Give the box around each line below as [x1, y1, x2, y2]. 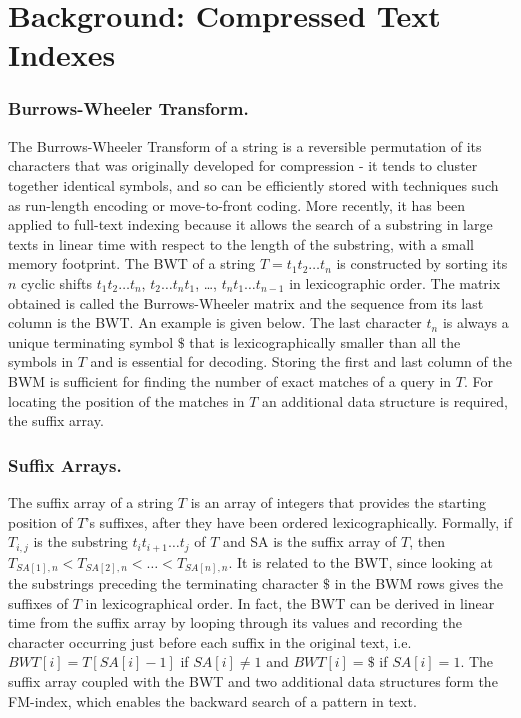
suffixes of [8, 592, 69, 613]
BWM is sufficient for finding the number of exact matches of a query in [8, 370, 452, 391]
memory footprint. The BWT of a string [8, 253, 256, 274]
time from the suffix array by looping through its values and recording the [8, 612, 462, 633]
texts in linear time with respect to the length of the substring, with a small [8, 233, 474, 254]
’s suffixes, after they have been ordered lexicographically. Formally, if [85, 511, 512, 532]
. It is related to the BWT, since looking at [228, 551, 493, 572]
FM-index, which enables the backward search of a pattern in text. [8, 690, 417, 711]
